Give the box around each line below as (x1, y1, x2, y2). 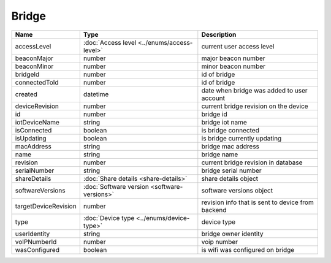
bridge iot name (201, 118, 248, 126)
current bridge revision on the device (201, 102, 309, 110)
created (15, 90, 38, 98)
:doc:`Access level (83, 38, 137, 47)
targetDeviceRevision (15, 202, 77, 210)
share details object (201, 174, 259, 183)
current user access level (201, 42, 275, 50)
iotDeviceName (15, 118, 59, 126)
